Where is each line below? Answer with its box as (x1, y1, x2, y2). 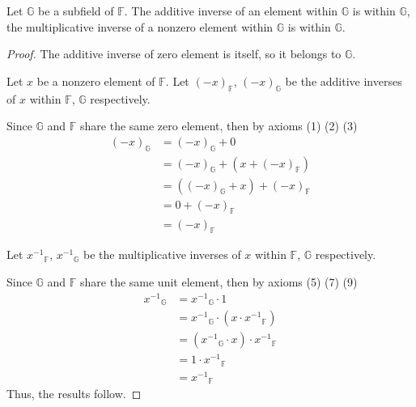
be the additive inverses (285, 72, 402, 89)
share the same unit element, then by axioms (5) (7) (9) (80, 273, 358, 290)
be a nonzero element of (36, 72, 155, 89)
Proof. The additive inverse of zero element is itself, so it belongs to (6, 45, 342, 62)
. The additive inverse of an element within (124, 2, 338, 19)
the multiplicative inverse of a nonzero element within (6, 18, 274, 35)
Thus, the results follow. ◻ (6, 385, 142, 402)
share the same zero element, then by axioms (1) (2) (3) (80, 117, 358, 134)
